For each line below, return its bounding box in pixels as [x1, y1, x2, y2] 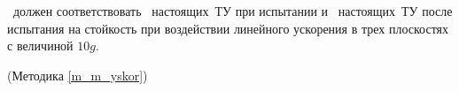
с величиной [7, 36, 74, 55]
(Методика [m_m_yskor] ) [7, 65, 148, 84]
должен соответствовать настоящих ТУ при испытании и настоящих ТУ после [12, 2, 453, 19]
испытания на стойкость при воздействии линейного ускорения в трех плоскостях [7, 19, 449, 37]
